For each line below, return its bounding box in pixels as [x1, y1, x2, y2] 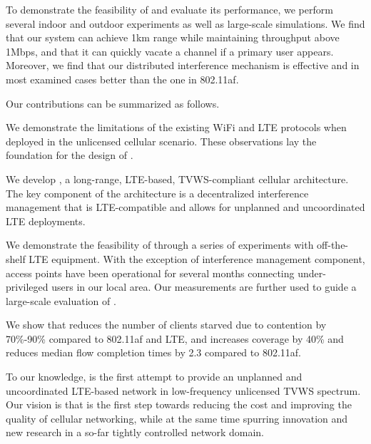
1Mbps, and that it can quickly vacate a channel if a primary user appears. [6, 43, 334, 58]
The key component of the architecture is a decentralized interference [6, 185, 309, 200]
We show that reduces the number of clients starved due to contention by [6, 317, 327, 332]
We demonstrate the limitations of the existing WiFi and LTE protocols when [6, 120, 347, 135]
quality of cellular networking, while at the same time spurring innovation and [6, 411, 348, 425]
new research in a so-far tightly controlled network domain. [6, 425, 265, 440]
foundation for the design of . [6, 148, 133, 162]
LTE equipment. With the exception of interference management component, [29, 251, 365, 266]
